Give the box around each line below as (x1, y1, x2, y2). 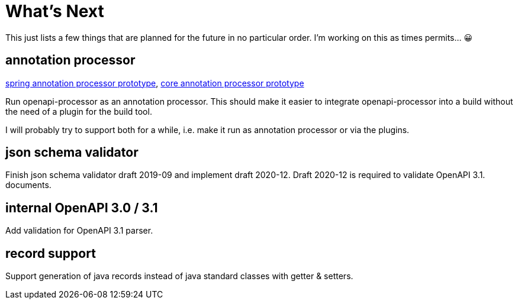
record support (5, 245, 96, 261)
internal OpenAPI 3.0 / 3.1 (5, 200, 158, 215)
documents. (5, 180, 52, 190)
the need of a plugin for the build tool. (5, 106, 152, 117)
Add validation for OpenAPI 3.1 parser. (5, 225, 153, 236)
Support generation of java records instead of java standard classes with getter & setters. (5, 271, 353, 282)
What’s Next (5, 1, 104, 21)
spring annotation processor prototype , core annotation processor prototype (5, 77, 304, 88)
